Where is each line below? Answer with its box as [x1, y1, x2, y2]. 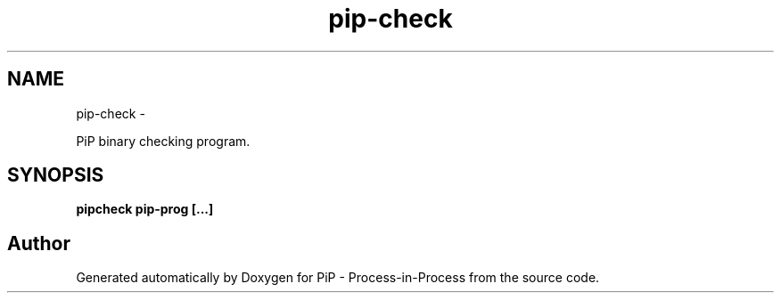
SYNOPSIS [7, 164, 104, 187]
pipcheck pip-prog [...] [76, 201, 214, 217]
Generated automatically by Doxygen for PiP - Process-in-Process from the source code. [76, 270, 600, 286]
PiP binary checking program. [76, 133, 251, 149]
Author [7, 231, 70, 255]
